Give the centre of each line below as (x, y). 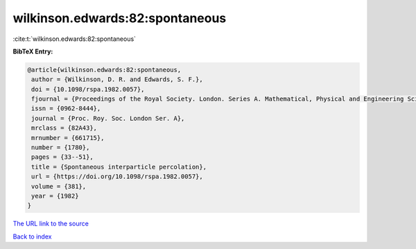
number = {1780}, (61, 148)
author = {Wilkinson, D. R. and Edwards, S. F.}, (118, 79)
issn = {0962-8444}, (66, 109)
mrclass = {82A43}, (64, 128)
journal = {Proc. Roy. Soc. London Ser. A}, (108, 118)
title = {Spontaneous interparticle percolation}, (119, 167)
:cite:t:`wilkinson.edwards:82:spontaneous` (75, 39)
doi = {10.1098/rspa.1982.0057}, (88, 89)
